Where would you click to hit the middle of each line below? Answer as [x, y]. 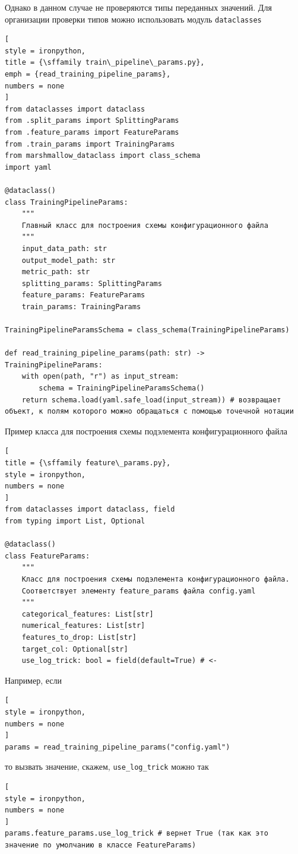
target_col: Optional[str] [75, 649]
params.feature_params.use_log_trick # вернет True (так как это [137, 834]
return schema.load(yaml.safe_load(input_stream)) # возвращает [151, 400]
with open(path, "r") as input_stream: [100, 377]
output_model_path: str [69, 260]
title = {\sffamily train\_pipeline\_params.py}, [105, 63]
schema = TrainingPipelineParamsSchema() [122, 388]
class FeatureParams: [47, 556]
